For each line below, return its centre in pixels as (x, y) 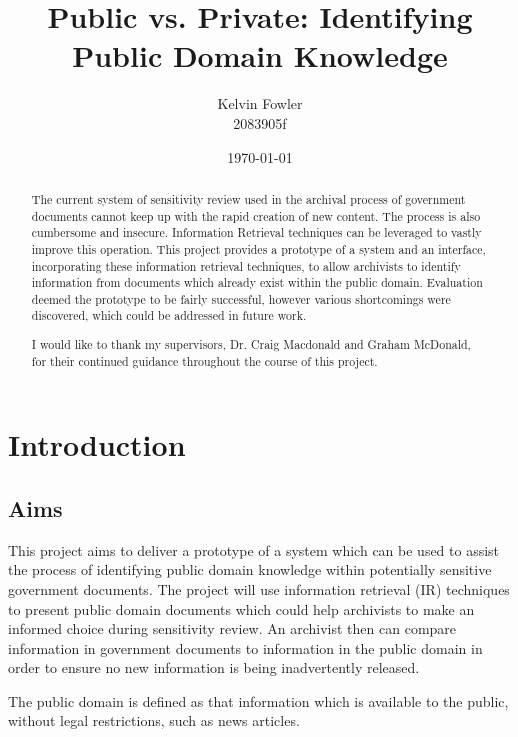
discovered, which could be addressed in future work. (169, 315)
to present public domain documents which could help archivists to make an (241, 608)
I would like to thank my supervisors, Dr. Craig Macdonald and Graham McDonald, (251, 344)
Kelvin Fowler (260, 103)
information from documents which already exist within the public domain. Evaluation (257, 282)
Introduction (97, 444)
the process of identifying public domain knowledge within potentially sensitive (250, 569)
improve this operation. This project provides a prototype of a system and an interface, (258, 248)
